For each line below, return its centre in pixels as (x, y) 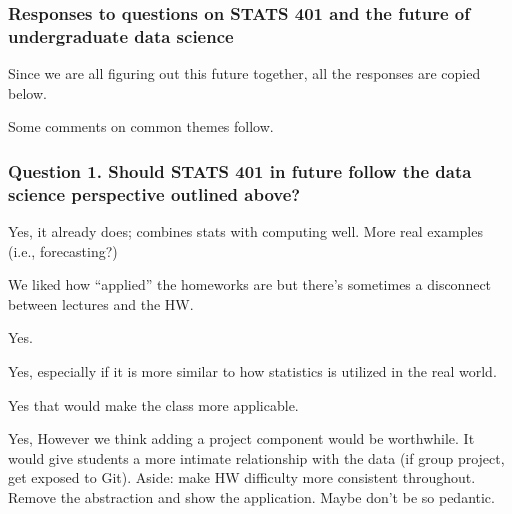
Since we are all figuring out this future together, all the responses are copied (244, 73)
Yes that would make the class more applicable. (153, 404)
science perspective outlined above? (154, 193)
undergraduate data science (121, 35)
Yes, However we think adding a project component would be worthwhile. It (241, 438)
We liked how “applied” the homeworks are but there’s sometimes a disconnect (250, 284)
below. (27, 92)
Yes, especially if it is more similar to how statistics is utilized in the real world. (252, 371)
